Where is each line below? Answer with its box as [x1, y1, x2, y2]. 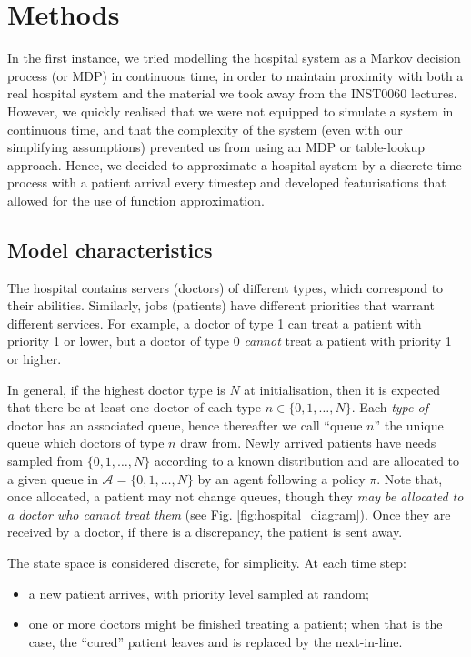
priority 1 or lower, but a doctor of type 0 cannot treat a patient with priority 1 [7, 331, 452, 350]
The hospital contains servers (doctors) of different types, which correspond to [7, 278, 444, 297]
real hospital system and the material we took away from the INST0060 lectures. [7, 84, 457, 103]
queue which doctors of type [7, 433, 165, 452]
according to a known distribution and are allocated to [154, 451, 460, 470]
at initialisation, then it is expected [244, 379, 440, 399]
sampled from [7, 451, 83, 470]
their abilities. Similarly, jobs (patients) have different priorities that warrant [7, 296, 436, 315]
